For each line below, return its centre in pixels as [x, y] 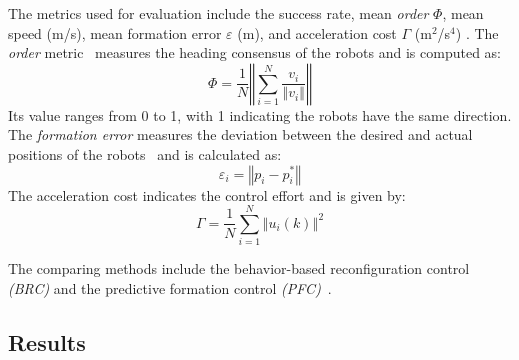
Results [47, 341]
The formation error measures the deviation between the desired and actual [240, 134]
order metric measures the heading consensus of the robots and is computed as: [255, 52]
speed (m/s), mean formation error [115, 32]
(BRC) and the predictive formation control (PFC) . [170, 287]
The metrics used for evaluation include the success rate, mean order [218, 13]
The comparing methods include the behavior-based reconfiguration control [239, 268]
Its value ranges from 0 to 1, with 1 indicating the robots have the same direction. [260, 114]
